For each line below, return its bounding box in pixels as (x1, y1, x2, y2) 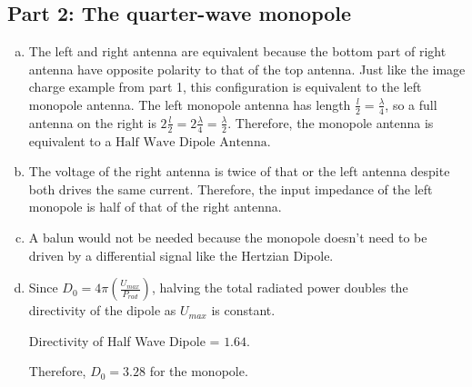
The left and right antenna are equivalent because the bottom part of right (28, 42, 447, 61)
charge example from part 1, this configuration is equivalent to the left (28, 77, 422, 96)
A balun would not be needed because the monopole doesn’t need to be (28, 228, 427, 247)
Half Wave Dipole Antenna (115, 135, 267, 149)
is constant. (211, 301, 276, 320)
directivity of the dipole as (28, 301, 176, 320)
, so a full (385, 94, 437, 114)
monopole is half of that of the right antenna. (28, 197, 282, 216)
